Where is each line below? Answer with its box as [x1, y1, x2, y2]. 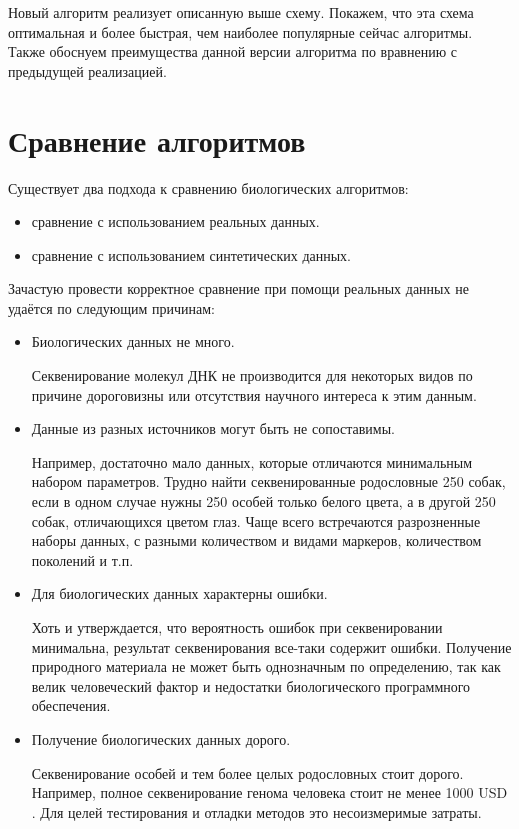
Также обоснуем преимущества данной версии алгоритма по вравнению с [8, 41, 458, 62]
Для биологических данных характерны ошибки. [31, 583, 328, 604]
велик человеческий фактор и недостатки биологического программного [31, 675, 471, 696]
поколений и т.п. [31, 549, 134, 570]
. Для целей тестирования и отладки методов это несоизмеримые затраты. [31, 801, 482, 822]
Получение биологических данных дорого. [31, 728, 291, 749]
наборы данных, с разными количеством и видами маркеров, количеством [31, 530, 482, 551]
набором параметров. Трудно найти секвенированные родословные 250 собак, [31, 471, 506, 492]
